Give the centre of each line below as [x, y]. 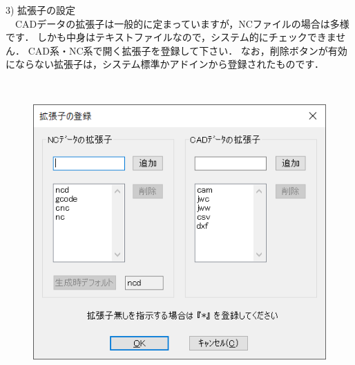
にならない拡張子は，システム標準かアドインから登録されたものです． [165, 64]
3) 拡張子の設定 [41, 10]
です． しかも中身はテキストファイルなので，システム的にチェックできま [171, 37]
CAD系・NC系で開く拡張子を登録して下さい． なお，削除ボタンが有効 [188, 50]
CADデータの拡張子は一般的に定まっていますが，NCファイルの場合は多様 [182, 23]
